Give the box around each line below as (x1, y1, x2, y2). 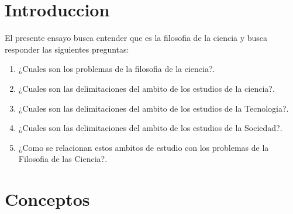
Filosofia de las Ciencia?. (18, 153, 108, 165)
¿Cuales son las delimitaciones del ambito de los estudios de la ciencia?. (18, 82, 275, 94)
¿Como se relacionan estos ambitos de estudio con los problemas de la (18, 141, 269, 153)
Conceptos (5, 187, 90, 211)
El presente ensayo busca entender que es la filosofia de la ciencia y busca (5, 32, 268, 44)
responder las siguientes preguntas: (5, 43, 129, 55)
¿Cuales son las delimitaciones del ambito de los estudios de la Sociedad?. (18, 122, 282, 134)
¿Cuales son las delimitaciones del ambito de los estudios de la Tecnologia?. (18, 102, 289, 114)
